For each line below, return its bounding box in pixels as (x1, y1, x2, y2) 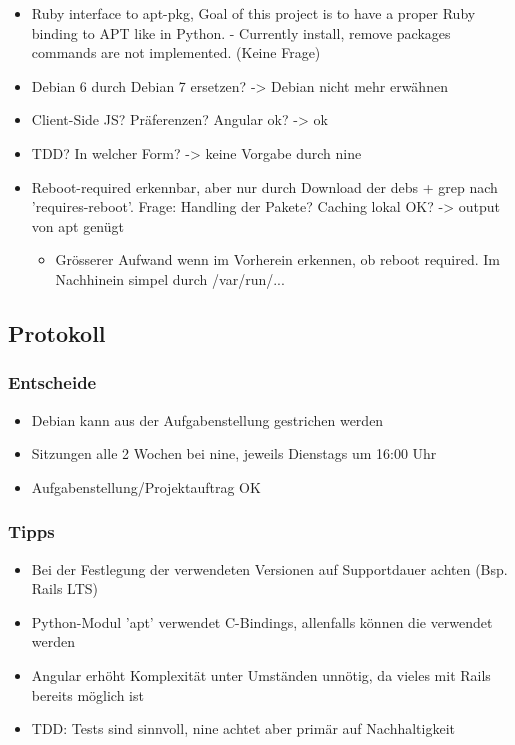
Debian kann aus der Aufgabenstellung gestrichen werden (31, 409, 384, 430)
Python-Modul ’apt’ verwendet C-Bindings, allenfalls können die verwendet (31, 611, 493, 632)
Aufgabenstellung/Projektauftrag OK (31, 476, 261, 497)
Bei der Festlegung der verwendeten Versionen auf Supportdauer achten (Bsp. (31, 558, 508, 579)
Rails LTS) (31, 578, 98, 599)
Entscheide (8, 370, 97, 395)
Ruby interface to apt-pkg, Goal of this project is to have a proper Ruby (31, 3, 476, 23)
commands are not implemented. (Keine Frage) (31, 42, 321, 63)
